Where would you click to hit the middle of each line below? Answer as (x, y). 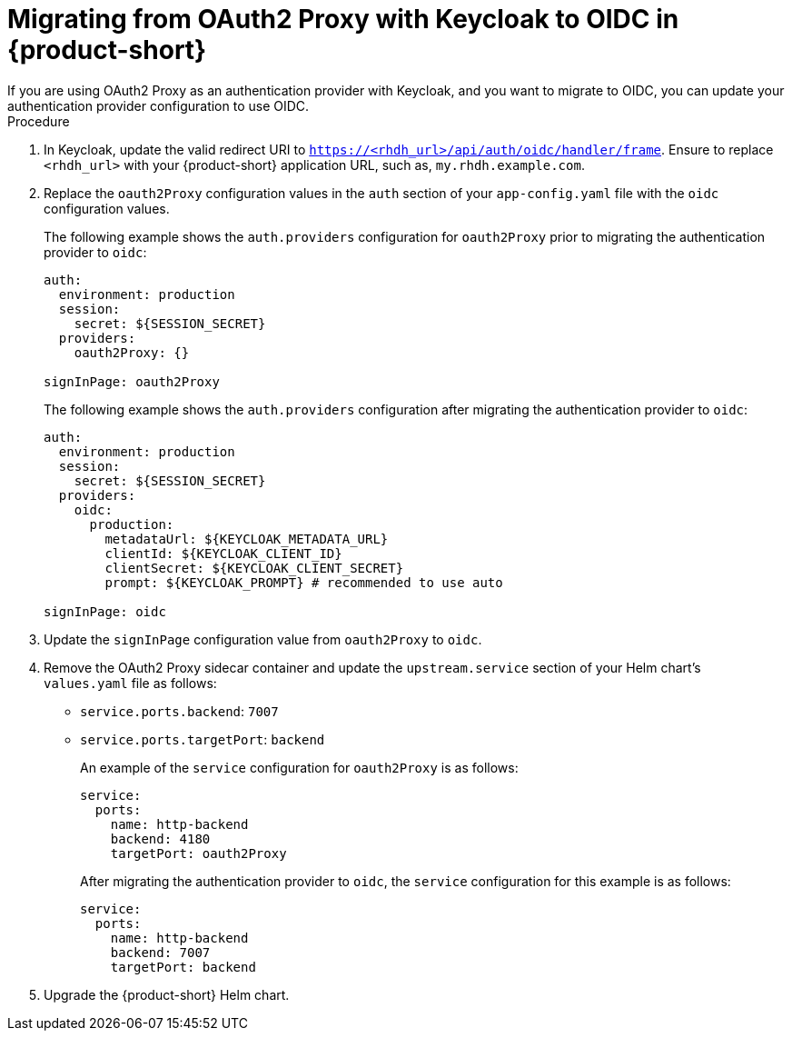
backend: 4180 (160, 838)
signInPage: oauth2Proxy (132, 381)
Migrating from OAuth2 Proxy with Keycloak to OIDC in (343, 19)
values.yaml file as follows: (130, 683)
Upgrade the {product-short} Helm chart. (167, 994)
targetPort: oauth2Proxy (198, 853)
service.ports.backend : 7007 (179, 711)
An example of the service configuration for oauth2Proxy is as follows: (299, 767)
